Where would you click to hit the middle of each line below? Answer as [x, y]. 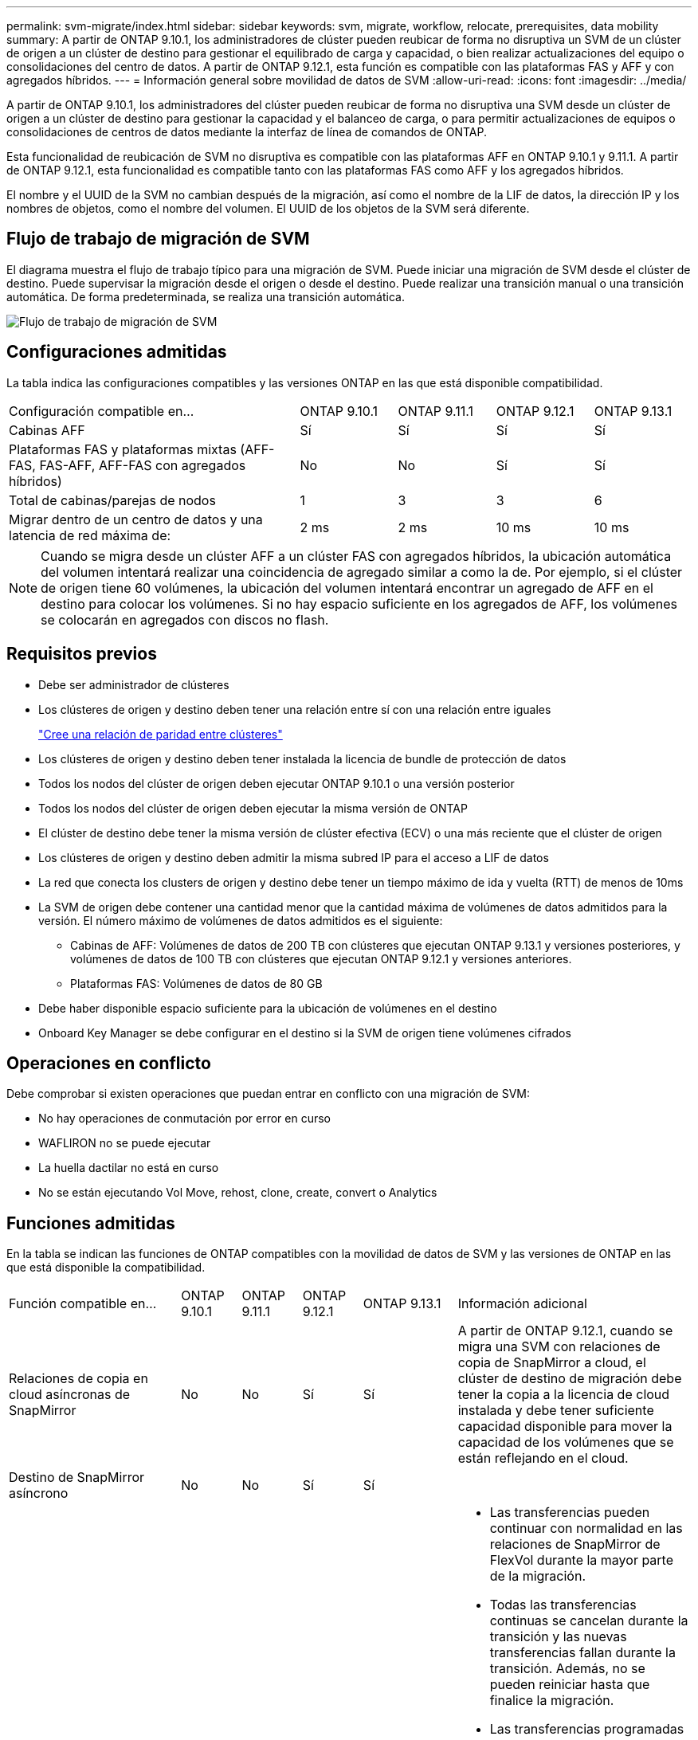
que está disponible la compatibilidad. [106, 1268]
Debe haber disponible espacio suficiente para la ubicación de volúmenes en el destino [268, 1008]
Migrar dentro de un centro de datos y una [136, 519]
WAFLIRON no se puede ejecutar [125, 1143]
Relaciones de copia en [78, 1379]
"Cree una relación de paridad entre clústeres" [161, 734]
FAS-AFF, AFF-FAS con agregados [143, 465]
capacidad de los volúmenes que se [566, 1442]
